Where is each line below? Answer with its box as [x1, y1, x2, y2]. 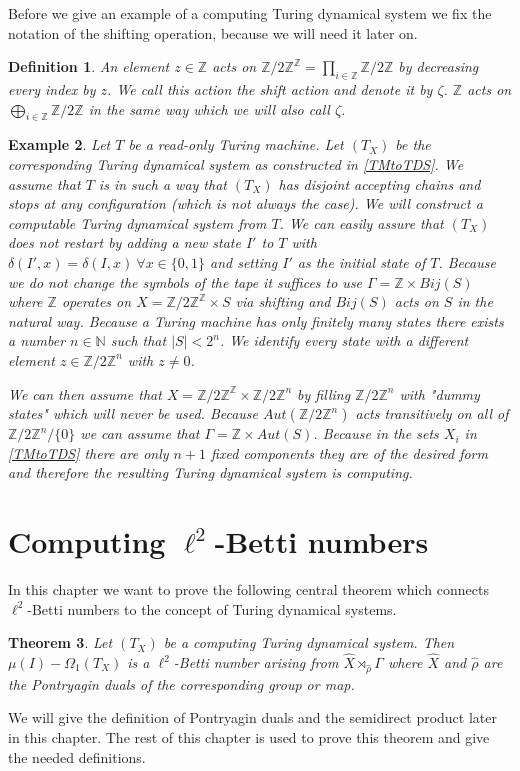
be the [395, 134, 431, 155]
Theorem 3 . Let [8, 632, 113, 653]
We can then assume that [8, 383, 162, 404]
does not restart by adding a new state [8, 232, 241, 253]
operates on [61, 291, 132, 312]
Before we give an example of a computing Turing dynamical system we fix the [8, 3, 492, 23]
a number [8, 330, 66, 351]
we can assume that [80, 423, 200, 444]
